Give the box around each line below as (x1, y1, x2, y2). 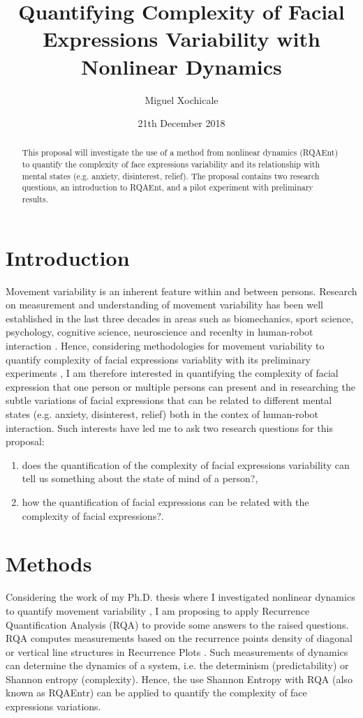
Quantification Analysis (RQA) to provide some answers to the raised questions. (6, 617, 349, 631)
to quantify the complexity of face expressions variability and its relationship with (22, 158, 320, 170)
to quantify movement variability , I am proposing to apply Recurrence (6, 603, 310, 618)
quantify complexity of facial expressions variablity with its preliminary (6, 352, 311, 366)
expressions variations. (6, 699, 101, 714)
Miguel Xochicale (145, 92, 218, 107)
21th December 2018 (138, 116, 225, 130)
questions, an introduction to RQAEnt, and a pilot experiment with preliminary (22, 181, 313, 193)
